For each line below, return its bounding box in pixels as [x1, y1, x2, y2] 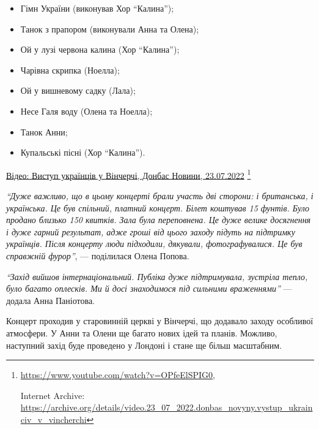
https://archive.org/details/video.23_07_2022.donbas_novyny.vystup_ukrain [20, 401, 313, 414]
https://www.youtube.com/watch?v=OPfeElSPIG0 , [20, 368, 215, 381]
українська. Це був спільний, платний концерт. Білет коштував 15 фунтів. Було [6, 201, 310, 214]
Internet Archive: [20, 389, 85, 401]
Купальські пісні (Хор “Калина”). [20, 146, 145, 159]
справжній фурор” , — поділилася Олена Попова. [6, 249, 189, 262]
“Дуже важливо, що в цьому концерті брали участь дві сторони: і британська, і [6, 189, 313, 202]
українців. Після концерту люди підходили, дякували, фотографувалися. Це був [6, 237, 302, 250]
